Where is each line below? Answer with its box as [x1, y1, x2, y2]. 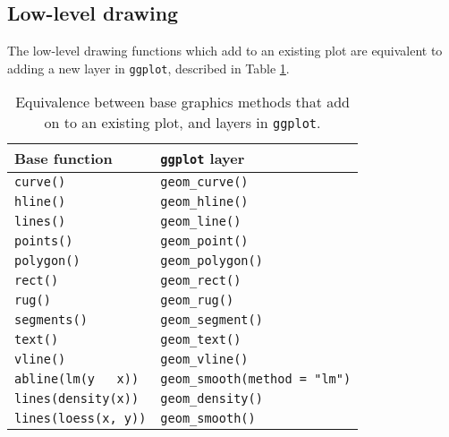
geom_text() [160, 332, 241, 347]
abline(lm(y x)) [14, 372, 140, 387]
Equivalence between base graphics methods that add [15, 91, 350, 113]
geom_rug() [160, 293, 234, 308]
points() [14, 234, 73, 249]
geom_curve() [160, 175, 249, 190]
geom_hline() [160, 194, 249, 210]
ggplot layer [160, 148, 245, 169]
